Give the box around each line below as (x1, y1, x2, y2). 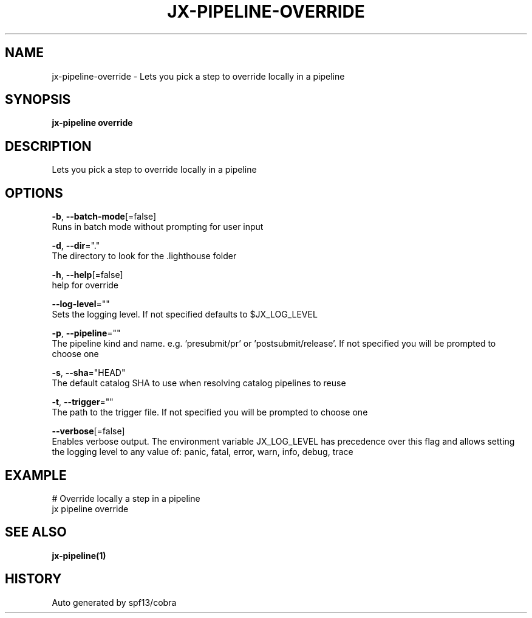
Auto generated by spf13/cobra (52, 597, 177, 608)
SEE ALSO (5, 524, 67, 540)
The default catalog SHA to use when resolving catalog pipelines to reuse (52, 378, 346, 389)
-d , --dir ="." (52, 240, 100, 251)
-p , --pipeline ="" (52, 328, 121, 339)
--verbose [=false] (52, 426, 125, 437)
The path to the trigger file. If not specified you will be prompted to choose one (52, 407, 368, 418)
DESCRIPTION (5, 138, 92, 154)
